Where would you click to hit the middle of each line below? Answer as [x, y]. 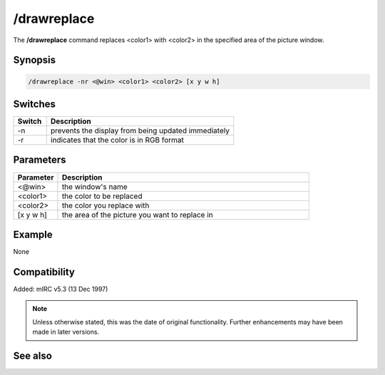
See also [33, 355]
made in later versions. [66, 332]
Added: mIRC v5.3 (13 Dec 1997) [61, 289]
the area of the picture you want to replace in [137, 215]
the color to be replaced [102, 196]
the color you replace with [106, 205]
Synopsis [35, 60]
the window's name [94, 187]
